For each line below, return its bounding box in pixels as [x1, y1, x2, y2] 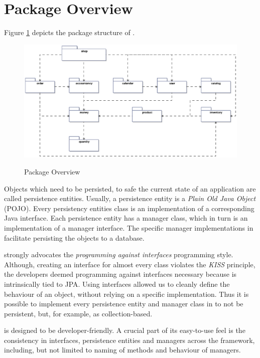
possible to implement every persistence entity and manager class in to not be [4, 298, 243, 309]
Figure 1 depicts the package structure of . [4, 27, 135, 38]
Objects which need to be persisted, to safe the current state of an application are [4, 183, 256, 194]
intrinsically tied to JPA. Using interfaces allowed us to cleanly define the [4, 278, 230, 289]
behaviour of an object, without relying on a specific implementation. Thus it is [4, 288, 249, 299]
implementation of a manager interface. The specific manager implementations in [4, 222, 253, 233]
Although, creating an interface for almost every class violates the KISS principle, [4, 259, 255, 269]
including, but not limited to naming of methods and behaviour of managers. [4, 344, 241, 355]
